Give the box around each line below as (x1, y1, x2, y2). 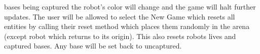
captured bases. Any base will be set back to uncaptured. (4, 40, 182, 51)
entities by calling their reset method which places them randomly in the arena (4, 21, 250, 31)
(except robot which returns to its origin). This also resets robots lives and (4, 30, 236, 41)
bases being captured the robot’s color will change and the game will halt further (4, 1, 256, 11)
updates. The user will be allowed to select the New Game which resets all (4, 11, 235, 21)
